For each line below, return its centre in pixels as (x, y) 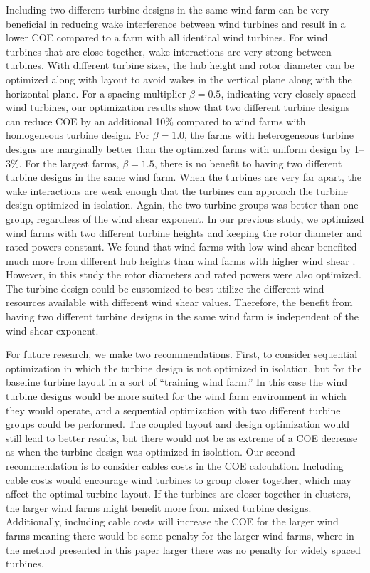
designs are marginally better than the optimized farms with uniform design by (179, 148)
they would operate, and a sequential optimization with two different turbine (173, 410)
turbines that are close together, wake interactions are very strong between (169, 51)
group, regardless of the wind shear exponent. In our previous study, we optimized (185, 218)
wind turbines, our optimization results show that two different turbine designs (178, 107)
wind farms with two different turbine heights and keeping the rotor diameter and (184, 232)
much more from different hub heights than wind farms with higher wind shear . (181, 260)
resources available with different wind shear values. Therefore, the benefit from (179, 302)
